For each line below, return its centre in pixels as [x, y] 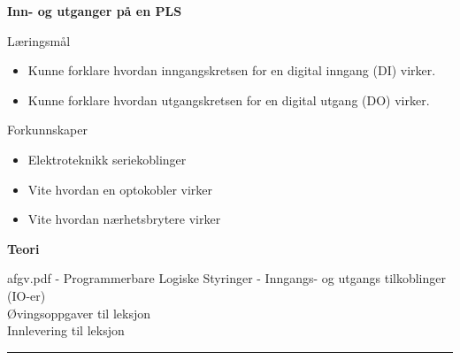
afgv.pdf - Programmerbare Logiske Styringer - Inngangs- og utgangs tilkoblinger [226, 278]
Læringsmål [39, 40]
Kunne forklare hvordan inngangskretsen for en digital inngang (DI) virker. [232, 70]
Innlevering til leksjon [66, 330]
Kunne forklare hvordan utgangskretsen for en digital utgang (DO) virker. [229, 100]
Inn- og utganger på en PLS [95, 11]
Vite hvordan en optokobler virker [120, 189]
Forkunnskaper [47, 130]
